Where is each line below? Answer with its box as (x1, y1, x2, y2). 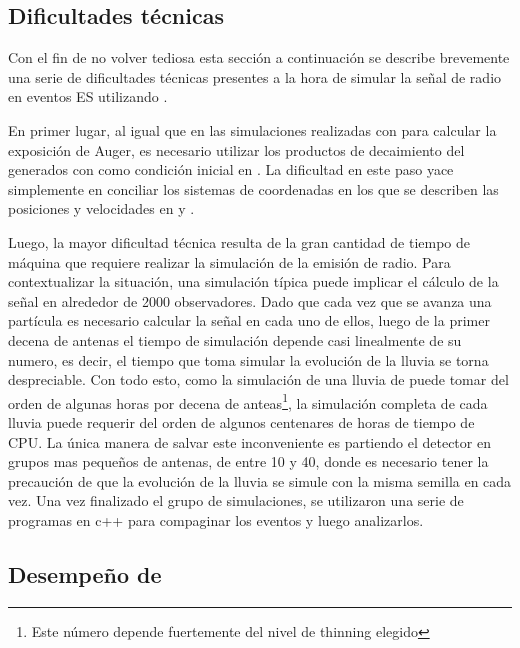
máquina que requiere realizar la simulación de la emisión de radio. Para (8, 251, 451, 272)
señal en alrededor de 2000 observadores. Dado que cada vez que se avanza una (8, 290, 492, 311)
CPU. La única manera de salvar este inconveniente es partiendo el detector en (8, 431, 491, 452)
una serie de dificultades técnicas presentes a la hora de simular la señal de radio (8, 66, 502, 87)
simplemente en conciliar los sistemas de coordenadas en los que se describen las (8, 178, 499, 199)
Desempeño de (8, 558, 162, 589)
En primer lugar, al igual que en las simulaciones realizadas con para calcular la (8, 119, 497, 140)
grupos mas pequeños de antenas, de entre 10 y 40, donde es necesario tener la (8, 451, 489, 472)
